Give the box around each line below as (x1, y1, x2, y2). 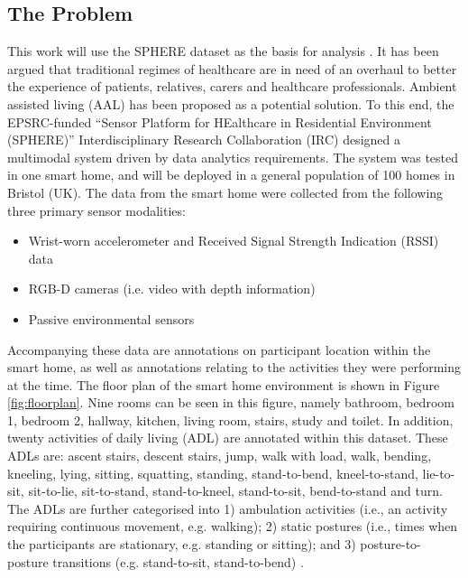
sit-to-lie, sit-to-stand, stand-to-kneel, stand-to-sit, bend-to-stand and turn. (28, 481, 443, 500)
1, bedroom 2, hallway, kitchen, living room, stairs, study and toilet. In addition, (7, 410, 454, 429)
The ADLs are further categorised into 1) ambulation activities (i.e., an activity (7, 499, 448, 517)
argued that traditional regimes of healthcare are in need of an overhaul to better (7, 59, 457, 78)
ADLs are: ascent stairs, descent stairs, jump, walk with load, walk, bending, (7, 446, 432, 465)
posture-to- (360, 535, 421, 554)
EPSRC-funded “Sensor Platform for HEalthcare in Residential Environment (7, 112, 432, 131)
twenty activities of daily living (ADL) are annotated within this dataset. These (7, 428, 448, 447)
